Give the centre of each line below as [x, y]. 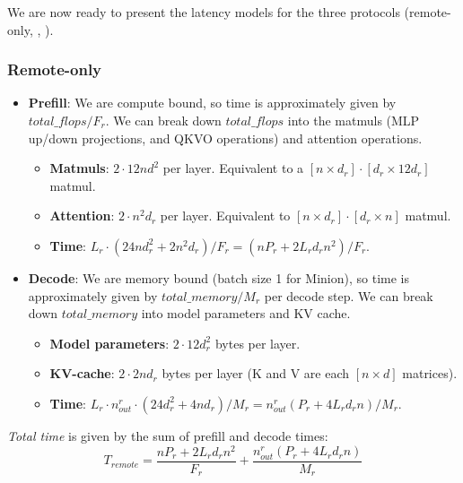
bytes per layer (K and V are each [256, 373]
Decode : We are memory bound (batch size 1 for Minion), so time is [218, 277]
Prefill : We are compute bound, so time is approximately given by [212, 103]
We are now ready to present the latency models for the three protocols [204, 12]
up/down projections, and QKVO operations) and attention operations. [225, 138]
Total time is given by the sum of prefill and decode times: [168, 435]
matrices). [430, 373]
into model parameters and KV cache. [246, 313]
